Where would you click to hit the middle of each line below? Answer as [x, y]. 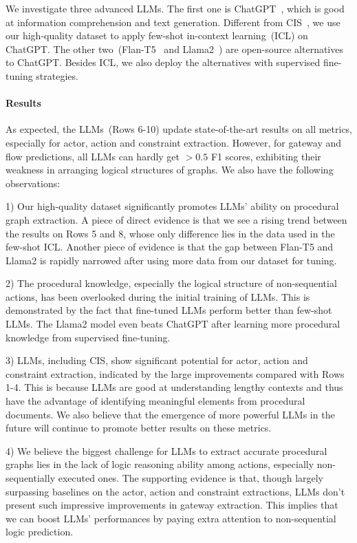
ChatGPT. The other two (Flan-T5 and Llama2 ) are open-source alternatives [174, 49]
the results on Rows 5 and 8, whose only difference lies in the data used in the [170, 233]
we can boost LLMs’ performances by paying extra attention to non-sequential [171, 518]
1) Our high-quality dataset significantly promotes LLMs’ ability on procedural [172, 206]
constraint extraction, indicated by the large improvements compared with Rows [175, 373]
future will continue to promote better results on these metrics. [139, 428]
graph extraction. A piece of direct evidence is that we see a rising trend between [176, 219]
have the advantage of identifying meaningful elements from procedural [155, 401]
